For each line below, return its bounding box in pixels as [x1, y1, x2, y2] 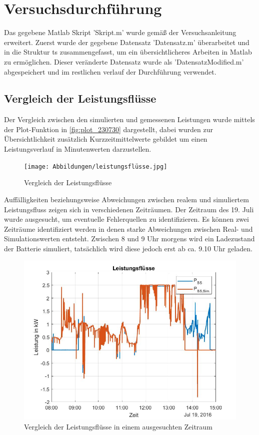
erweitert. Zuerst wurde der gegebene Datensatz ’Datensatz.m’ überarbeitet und [4, 37, 249, 47]
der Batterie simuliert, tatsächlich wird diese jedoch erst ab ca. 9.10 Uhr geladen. [4, 243, 252, 253]
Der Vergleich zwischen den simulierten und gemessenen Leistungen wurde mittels [4, 114, 255, 125]
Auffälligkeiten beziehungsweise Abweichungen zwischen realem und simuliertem [4, 194, 249, 204]
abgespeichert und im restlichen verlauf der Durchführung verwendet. [4, 66, 216, 77]
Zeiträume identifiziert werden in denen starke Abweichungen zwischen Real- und [4, 223, 253, 234]
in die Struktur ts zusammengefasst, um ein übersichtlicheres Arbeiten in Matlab [4, 47, 252, 57]
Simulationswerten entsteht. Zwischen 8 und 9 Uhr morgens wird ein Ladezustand [4, 233, 255, 244]
